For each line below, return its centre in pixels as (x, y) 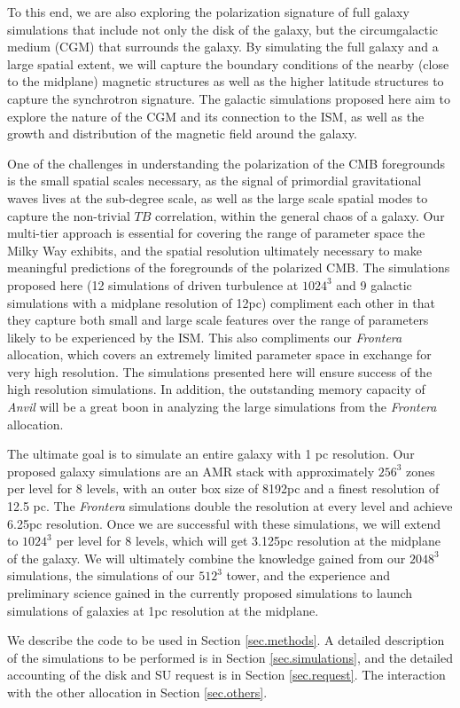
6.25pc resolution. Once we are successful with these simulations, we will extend (224, 523)
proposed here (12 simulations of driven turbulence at (153, 284)
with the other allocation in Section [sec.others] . (137, 692)
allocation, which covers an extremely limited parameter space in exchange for (219, 354)
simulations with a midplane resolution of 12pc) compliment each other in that (221, 302)
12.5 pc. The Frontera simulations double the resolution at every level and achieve (230, 506)
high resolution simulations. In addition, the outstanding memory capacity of (216, 389)
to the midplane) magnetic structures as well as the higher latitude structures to (226, 81)
